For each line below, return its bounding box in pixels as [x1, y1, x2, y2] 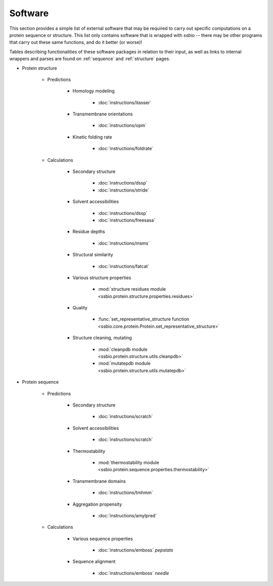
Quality [72, 305, 88, 311]
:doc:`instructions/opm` [98, 122, 147, 128]
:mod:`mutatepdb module [98, 360, 151, 367]
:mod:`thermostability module [98, 459, 159, 465]
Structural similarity [72, 252, 113, 258]
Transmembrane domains [72, 478, 126, 484]
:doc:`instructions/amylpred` [98, 512, 157, 518]
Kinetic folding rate [72, 134, 112, 140]
